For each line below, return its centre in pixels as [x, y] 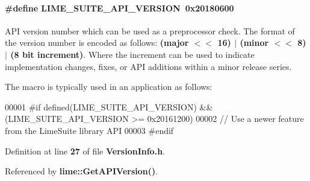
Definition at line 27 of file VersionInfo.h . [85, 151]
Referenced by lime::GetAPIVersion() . [82, 171]
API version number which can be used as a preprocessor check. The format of [150, 30]
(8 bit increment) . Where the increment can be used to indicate [132, 54]
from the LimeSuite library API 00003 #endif [89, 130]
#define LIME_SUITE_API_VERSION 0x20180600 [119, 8]
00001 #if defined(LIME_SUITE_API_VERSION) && [109, 106]
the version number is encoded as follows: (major [97, 43]
